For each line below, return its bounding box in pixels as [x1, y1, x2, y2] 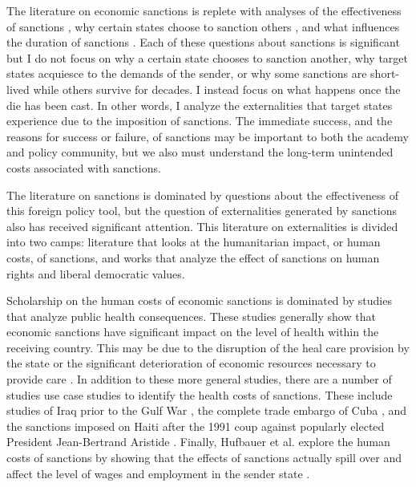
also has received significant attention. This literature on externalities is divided [6, 217, 398, 234]
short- [370, 65, 399, 82]
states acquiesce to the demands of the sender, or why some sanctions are [6, 65, 367, 82]
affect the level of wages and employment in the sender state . [6, 465, 310, 481]
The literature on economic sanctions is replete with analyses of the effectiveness [6, 2, 402, 18]
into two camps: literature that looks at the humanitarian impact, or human [6, 233, 381, 250]
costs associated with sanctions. [6, 159, 161, 176]
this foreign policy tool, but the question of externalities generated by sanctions [6, 202, 398, 219]
